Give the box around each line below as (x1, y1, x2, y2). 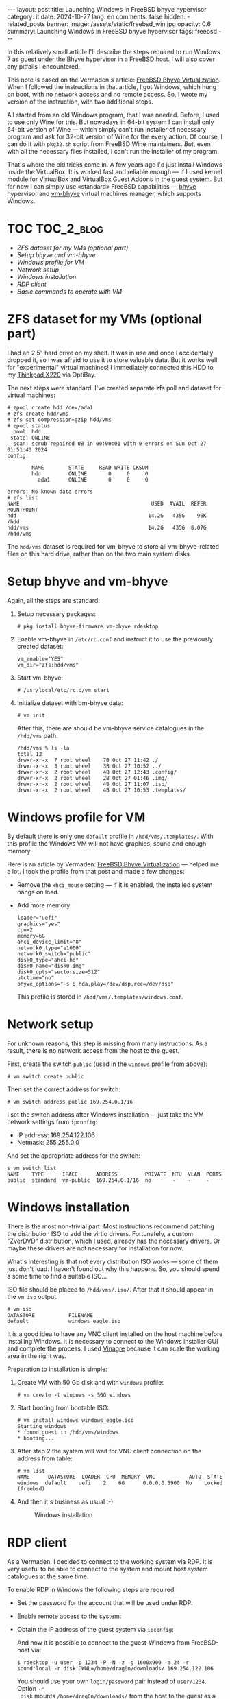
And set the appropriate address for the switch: (7, 1151, 140, 1160)
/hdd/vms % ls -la (16, 744, 70, 752)
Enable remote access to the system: (16, 1612, 122, 1620)
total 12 (16, 750, 42, 757)
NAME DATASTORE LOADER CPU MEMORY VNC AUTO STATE (16, 1473, 223, 1480)
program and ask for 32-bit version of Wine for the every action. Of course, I (7, 132, 223, 141)
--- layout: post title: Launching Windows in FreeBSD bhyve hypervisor (7, 5, 207, 13)
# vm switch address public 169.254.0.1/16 (7, 1098, 133, 1105)
